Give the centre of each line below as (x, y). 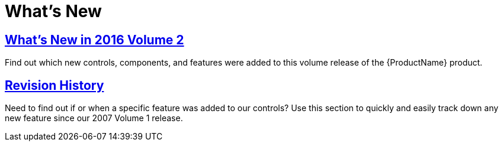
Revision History (55, 85)
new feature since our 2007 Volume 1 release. (94, 118)
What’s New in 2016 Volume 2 (94, 40)
